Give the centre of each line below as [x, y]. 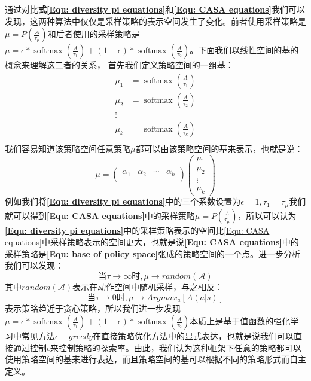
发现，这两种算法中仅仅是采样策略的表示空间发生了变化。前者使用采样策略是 [155, 21]
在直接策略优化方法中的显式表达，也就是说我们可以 [193, 336]
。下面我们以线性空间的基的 [244, 50]
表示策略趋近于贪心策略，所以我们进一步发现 [93, 308]
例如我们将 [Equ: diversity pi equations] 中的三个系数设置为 [123, 201]
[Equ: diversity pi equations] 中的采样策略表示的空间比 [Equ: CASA [137, 230]
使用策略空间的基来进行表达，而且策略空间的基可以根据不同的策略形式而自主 [155, 359]
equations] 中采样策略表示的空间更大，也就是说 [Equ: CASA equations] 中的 [152, 242]
